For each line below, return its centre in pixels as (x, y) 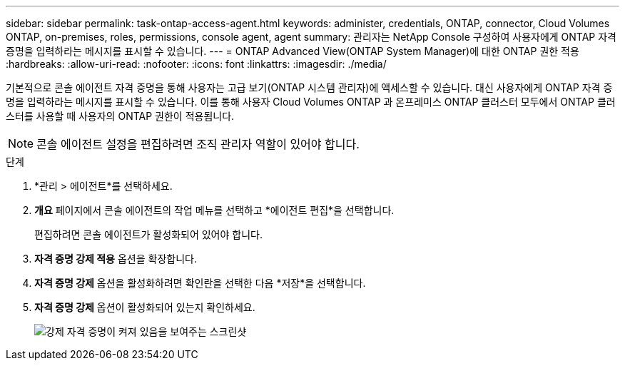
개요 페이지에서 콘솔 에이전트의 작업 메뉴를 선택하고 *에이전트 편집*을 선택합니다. (214, 210)
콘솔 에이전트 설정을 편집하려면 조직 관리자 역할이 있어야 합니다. (198, 144)
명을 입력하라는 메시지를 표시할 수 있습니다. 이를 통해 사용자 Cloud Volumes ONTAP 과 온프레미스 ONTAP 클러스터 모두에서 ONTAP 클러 (311, 102)
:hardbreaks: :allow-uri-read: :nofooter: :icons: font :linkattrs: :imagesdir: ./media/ (196, 64)
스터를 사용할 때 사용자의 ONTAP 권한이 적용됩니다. (120, 116)
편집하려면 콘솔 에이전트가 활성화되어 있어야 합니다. (148, 234)
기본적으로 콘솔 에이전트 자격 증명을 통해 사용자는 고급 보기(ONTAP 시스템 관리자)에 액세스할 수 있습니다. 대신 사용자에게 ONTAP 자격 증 (309, 87)
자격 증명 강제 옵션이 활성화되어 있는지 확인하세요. (145, 307)
